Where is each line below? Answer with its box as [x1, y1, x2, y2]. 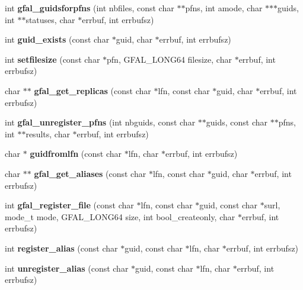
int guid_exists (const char [5, 33, 110, 46]
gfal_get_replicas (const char [34, 84, 151, 96]
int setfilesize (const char [5, 53, 100, 65]
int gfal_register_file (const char [5, 199, 134, 211]
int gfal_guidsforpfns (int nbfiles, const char [5, 2, 174, 14]
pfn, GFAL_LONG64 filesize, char [107, 53, 232, 65]
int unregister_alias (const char [5, 262, 129, 274]
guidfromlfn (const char [30, 147, 122, 160]
